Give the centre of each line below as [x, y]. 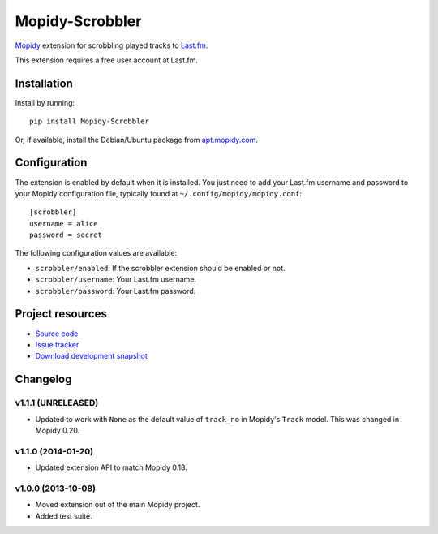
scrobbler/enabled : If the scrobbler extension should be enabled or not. [160, 268]
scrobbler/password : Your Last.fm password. [116, 291]
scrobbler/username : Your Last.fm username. [116, 279]
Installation [44, 83]
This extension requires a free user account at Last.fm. [107, 60]
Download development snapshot [91, 356]
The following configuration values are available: [96, 253]
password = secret [66, 235]
